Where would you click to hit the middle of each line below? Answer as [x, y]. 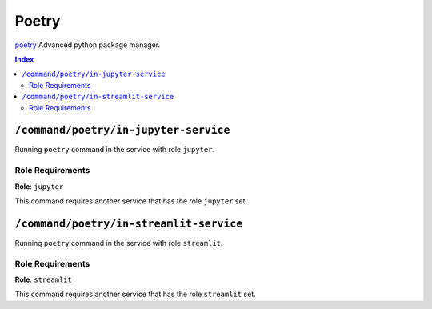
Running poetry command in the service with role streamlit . [119, 243]
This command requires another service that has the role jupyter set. [131, 201]
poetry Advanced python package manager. [87, 45]
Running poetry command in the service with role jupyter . [115, 150]
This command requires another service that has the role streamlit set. [135, 294]
